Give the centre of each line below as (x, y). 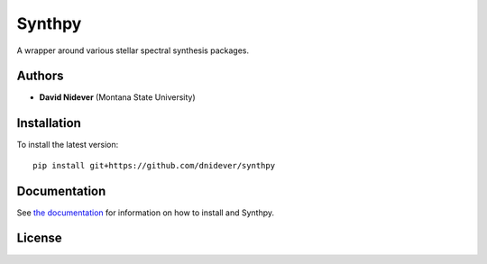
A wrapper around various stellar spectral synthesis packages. (133, 50)
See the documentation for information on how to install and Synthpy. (146, 213)
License (39, 238)
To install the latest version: (68, 145)
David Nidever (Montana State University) (117, 97)
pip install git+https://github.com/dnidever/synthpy (154, 165)
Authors (40, 76)
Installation (49, 123)
